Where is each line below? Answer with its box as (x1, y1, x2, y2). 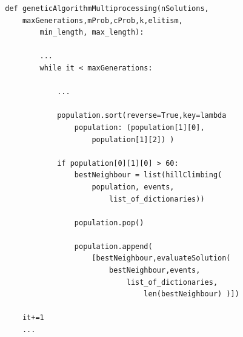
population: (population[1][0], (74, 123, 205, 132)
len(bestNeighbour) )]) (144, 290, 239, 299)
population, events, (92, 182, 175, 191)
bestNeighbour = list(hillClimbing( (74, 171, 222, 180)
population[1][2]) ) (92, 135, 175, 144)
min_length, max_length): (39, 28, 144, 37)
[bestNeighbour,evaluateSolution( (92, 254, 231, 263)
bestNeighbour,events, (109, 266, 201, 275)
